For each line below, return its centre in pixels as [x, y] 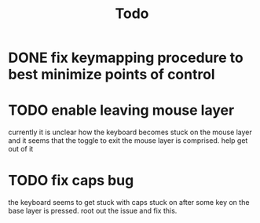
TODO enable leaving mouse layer [121, 110]
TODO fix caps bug [71, 181]
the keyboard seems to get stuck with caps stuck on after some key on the [129, 203]
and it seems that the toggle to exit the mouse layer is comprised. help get [128, 141]
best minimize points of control [112, 75]
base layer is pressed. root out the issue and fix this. [93, 211]
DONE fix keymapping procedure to [126, 58]
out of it [21, 149]
